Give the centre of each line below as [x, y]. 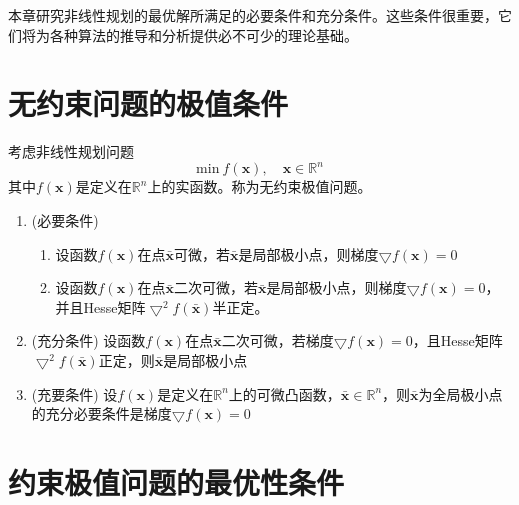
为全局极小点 [460, 393]
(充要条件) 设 [74, 393]
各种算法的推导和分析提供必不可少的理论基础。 [203, 34]
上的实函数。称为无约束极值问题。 [259, 186]
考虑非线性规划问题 [71, 151]
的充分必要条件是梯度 [101, 413]
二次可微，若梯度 [277, 340]
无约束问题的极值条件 [148, 103]
